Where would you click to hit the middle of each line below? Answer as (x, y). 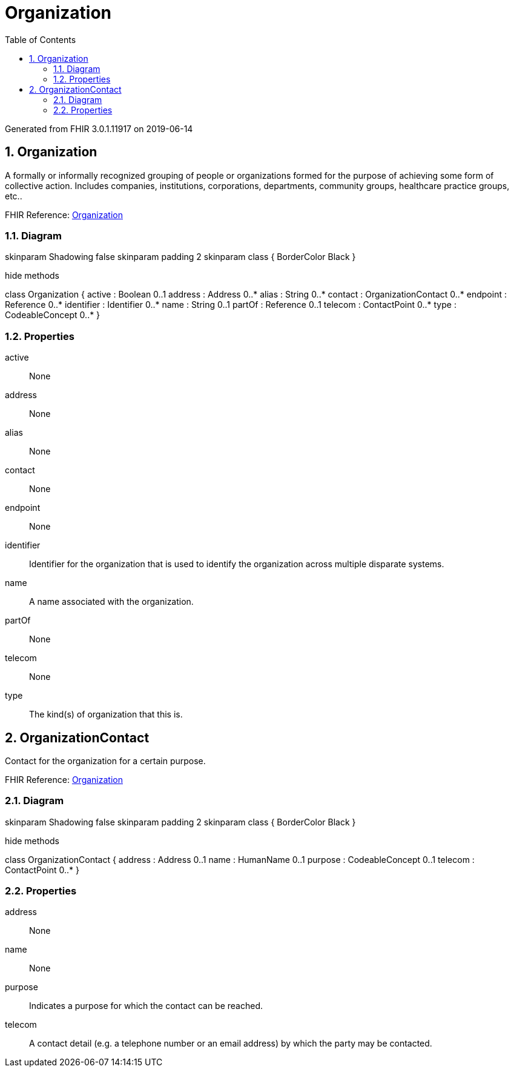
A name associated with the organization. (111, 602)
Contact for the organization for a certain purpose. (105, 761)
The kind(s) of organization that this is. (106, 714)
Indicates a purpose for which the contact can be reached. (146, 1006)
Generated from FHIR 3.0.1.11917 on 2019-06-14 (99, 128)
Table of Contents (41, 39)
